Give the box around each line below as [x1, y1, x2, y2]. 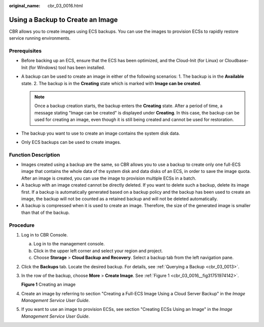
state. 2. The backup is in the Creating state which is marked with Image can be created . [21, 80, 201, 86]
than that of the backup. [21, 210, 70, 215]
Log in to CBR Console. [21, 232, 68, 237]
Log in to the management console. [33, 241, 105, 247]
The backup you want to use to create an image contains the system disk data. [21, 130, 180, 136]
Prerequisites [9, 47, 42, 54]
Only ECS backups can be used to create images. [21, 139, 121, 145]
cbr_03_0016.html [47, 3, 83, 8]
